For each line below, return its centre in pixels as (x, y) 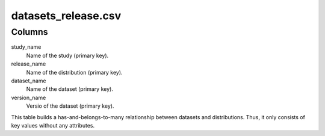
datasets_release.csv (66, 16)
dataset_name (29, 81)
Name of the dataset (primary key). (70, 89)
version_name (29, 97)
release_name (29, 64)
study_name (26, 47)
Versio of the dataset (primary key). (70, 106)
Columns (29, 32)
